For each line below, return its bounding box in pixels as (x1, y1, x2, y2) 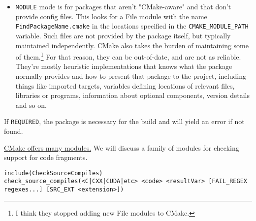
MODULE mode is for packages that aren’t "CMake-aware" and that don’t (15, 1, 231, 11)
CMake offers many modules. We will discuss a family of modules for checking (4, 142, 239, 153)
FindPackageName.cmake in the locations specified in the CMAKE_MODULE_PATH (15, 21, 249, 31)
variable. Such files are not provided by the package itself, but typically (15, 30, 231, 40)
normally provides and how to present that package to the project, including (15, 70, 246, 81)
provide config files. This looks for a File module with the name (15, 11, 207, 21)
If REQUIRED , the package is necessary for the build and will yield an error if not (4, 116, 245, 126)
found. (4, 126, 23, 136)
